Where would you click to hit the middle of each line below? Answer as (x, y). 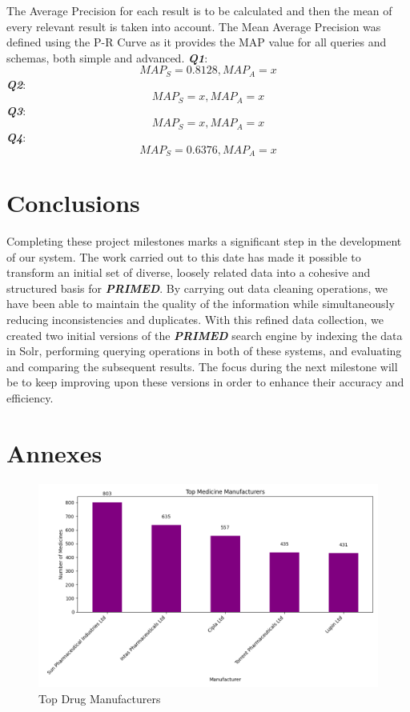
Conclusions (73, 203)
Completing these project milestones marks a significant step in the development (204, 241)
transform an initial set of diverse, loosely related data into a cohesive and (189, 272)
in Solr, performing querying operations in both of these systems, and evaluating (204, 351)
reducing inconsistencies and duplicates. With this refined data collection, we (195, 320)
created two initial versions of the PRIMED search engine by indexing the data (205, 335)
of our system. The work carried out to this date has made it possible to (184, 256)
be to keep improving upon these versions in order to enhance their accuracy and (205, 382)
